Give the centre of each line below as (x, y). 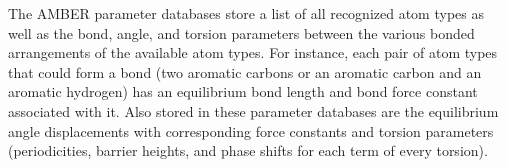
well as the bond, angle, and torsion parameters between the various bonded (241, 32)
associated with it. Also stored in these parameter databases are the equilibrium (253, 110)
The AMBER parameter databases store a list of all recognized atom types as (246, 13)
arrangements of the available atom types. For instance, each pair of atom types (253, 52)
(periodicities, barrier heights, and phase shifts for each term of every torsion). (248, 150)
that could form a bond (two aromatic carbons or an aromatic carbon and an (245, 71)
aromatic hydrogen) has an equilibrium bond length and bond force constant (243, 91)
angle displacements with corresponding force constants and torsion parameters (251, 130)
